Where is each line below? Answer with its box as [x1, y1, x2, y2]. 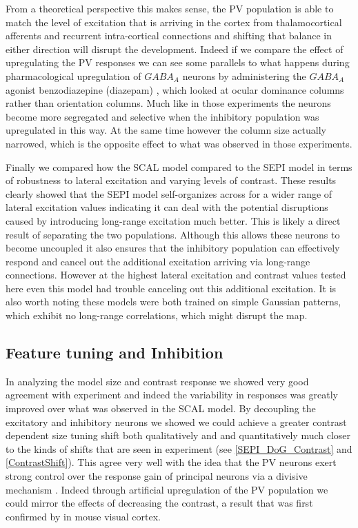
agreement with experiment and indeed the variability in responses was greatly [6, 387, 338, 402]
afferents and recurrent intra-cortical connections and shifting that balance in [6, 28, 332, 43]
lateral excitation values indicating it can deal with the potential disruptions [6, 200, 328, 214]
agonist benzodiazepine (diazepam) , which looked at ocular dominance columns [6, 82, 344, 97]
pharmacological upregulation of [6, 68, 141, 83]
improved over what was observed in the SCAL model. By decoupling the [6, 401, 316, 416]
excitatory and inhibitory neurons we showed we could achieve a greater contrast [6, 414, 347, 429]
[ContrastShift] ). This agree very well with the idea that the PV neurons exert [6, 455, 337, 469]
